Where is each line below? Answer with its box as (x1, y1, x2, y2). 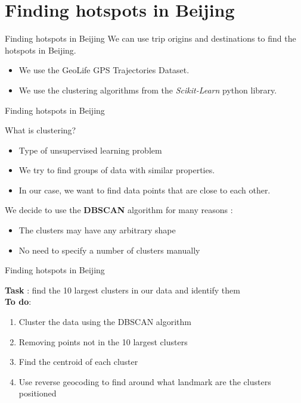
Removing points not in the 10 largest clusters (18, 335, 188, 348)
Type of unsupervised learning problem (18, 143, 162, 156)
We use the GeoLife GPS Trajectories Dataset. (18, 64, 190, 76)
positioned (18, 387, 57, 399)
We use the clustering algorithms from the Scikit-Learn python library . (18, 83, 277, 96)
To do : (5, 295, 32, 308)
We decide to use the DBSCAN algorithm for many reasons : (5, 204, 233, 216)
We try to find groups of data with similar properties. (18, 164, 215, 176)
